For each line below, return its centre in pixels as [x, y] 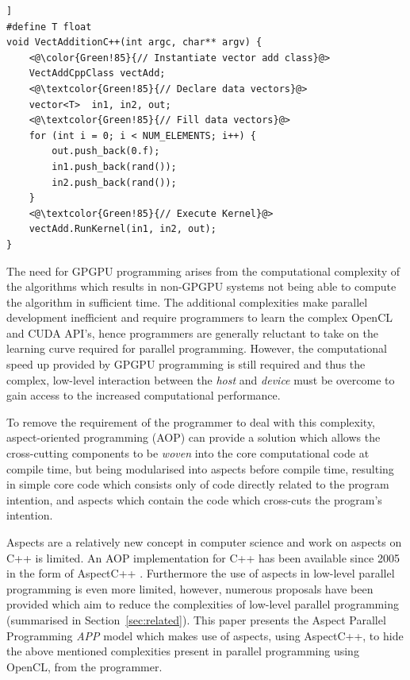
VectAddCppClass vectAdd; [97, 73]
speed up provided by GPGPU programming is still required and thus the [186, 364]
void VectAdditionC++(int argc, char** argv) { [134, 42]
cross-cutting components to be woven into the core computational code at [188, 453]
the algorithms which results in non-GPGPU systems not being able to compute [201, 286]
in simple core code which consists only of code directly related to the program [198, 484]
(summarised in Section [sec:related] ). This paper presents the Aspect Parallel [196, 619]
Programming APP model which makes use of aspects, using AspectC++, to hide [205, 635]
